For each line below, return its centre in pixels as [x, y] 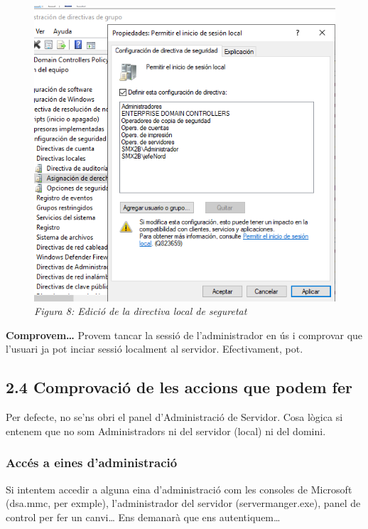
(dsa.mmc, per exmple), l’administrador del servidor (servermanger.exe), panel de [183, 503]
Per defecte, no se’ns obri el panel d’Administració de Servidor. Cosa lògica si [174, 417]
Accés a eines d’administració [92, 463]
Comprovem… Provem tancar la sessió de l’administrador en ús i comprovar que [184, 335]
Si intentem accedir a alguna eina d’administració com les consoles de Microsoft [179, 489]
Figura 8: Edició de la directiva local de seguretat [141, 311]
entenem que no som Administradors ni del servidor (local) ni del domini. [166, 431]
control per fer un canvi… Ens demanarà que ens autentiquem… [143, 517]
